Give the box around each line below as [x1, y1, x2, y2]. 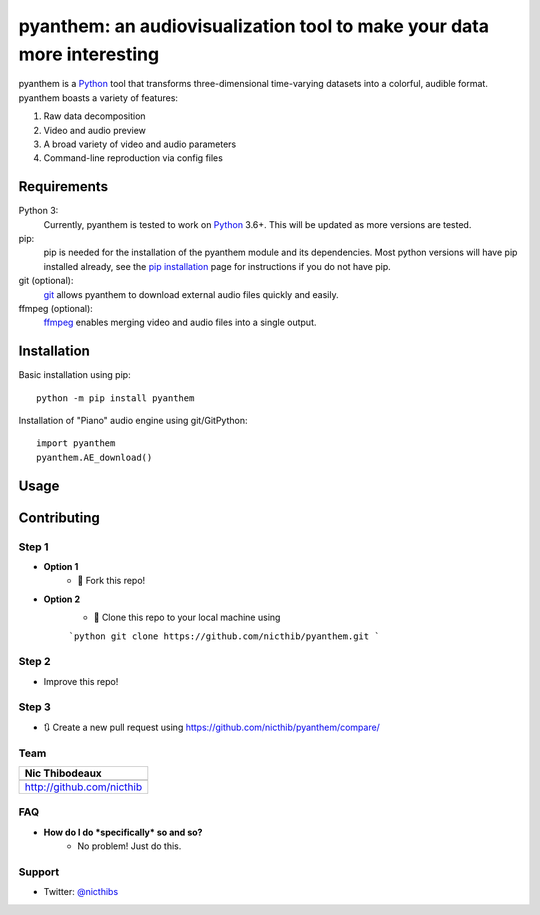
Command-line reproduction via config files [43, 152, 224, 164]
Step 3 [18, 700, 52, 714]
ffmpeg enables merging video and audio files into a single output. [43, 316, 317, 329]
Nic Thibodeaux [24, 766, 102, 780]
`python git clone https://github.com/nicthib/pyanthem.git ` [68, 630, 380, 642]
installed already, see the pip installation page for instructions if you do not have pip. [43, 260, 391, 272]
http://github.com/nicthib [24, 780, 143, 794]
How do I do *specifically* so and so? [43, 826, 203, 838]
